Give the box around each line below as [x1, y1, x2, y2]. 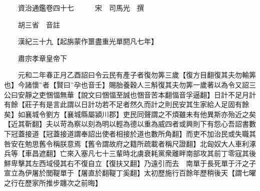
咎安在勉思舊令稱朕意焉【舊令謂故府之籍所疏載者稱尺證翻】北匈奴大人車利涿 [4, 138, 256, 148]
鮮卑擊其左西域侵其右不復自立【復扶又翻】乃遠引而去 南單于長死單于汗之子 [4, 157, 256, 168]
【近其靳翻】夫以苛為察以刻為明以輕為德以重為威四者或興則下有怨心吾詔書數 [4, 118, 256, 129]
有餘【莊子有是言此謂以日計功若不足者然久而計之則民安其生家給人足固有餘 [4, 99, 249, 109]
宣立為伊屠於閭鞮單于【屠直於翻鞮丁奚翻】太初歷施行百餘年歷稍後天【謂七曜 [4, 167, 256, 178]
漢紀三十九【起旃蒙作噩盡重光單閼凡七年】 [17, 36, 158, 46]
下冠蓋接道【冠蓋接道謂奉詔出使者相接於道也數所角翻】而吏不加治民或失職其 [4, 128, 256, 138]
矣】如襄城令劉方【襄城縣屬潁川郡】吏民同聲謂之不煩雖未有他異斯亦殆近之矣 [4, 108, 256, 119]
